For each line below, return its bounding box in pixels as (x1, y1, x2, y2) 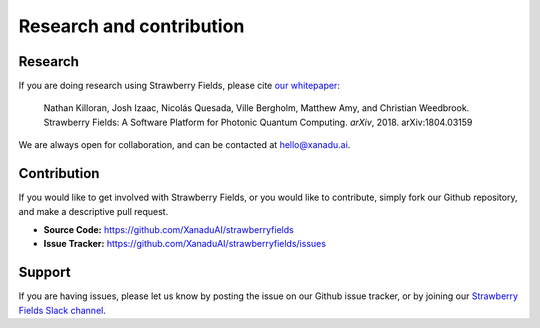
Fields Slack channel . (18, 304, 107, 316)
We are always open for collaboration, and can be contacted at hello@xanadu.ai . (18, 139, 351, 151)
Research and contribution (18, 15, 245, 37)
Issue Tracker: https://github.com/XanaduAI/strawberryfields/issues (43, 238, 327, 250)
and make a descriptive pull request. (18, 205, 169, 217)
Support (18, 264, 71, 281)
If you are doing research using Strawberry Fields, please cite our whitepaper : (18, 80, 340, 92)
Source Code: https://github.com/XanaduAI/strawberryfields (43, 223, 294, 235)
